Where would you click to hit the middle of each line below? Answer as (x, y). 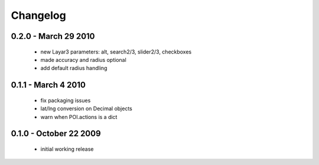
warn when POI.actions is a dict (79, 117)
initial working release (67, 149)
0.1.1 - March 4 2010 (48, 85)
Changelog (38, 15)
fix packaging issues (66, 100)
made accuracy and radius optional (83, 60)
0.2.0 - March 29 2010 (53, 36)
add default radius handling (74, 68)
